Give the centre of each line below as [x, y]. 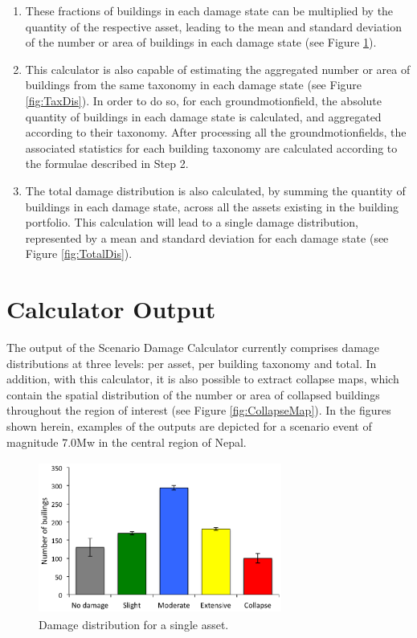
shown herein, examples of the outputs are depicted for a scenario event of [189, 426]
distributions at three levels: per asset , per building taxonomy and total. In [192, 363]
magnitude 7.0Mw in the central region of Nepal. [127, 442]
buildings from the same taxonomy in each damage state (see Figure [194, 85]
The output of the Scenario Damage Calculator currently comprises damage [193, 348]
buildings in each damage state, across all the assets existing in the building [212, 206]
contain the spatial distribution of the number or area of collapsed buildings [193, 394]
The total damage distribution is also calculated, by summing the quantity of [215, 190]
